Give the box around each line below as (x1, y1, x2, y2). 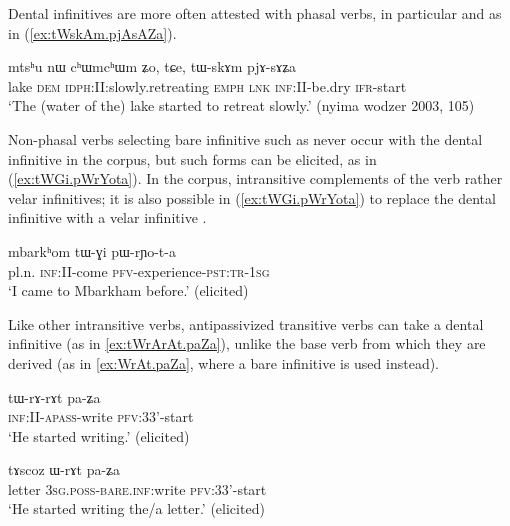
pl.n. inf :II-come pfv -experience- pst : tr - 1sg (8, 260, 270, 281)
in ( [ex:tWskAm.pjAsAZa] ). (8, 22, 177, 43)
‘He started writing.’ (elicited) (8, 425, 190, 446)
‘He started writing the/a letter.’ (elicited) (8, 498, 265, 519)
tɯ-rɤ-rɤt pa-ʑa (8, 386, 101, 407)
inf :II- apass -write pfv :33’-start (8, 406, 194, 427)
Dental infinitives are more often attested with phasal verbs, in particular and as (8, 3, 502, 23)
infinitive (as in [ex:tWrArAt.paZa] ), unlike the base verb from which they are (8, 333, 486, 354)
